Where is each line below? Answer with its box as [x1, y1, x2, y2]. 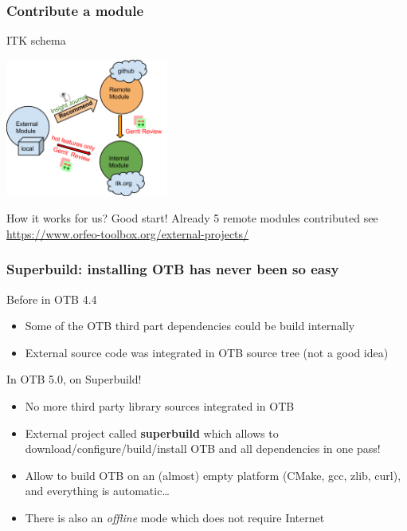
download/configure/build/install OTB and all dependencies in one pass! [25, 440, 381, 457]
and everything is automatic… [25, 482, 170, 499]
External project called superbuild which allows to [25, 424, 279, 441]
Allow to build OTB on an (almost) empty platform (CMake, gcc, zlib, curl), [25, 466, 401, 483]
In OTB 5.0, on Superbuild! [6, 371, 142, 387]
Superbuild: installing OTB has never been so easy [6, 259, 339, 279]
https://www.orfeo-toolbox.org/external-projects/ [6, 225, 249, 242]
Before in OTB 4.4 [6, 290, 97, 307]
